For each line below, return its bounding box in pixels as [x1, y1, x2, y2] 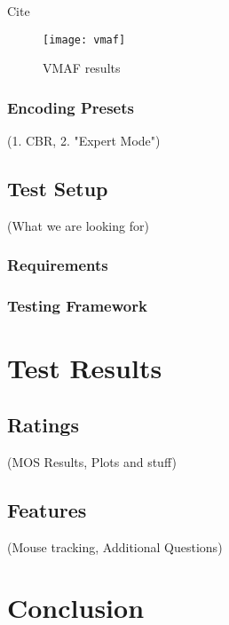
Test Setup [7, 175, 108, 202]
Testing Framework [7, 295, 147, 317]
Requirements [7, 254, 108, 276]
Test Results [7, 350, 162, 386]
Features [7, 495, 87, 523]
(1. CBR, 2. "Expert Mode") [7, 131, 161, 150]
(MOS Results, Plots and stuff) [7, 452, 177, 471]
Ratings [7, 410, 79, 438]
